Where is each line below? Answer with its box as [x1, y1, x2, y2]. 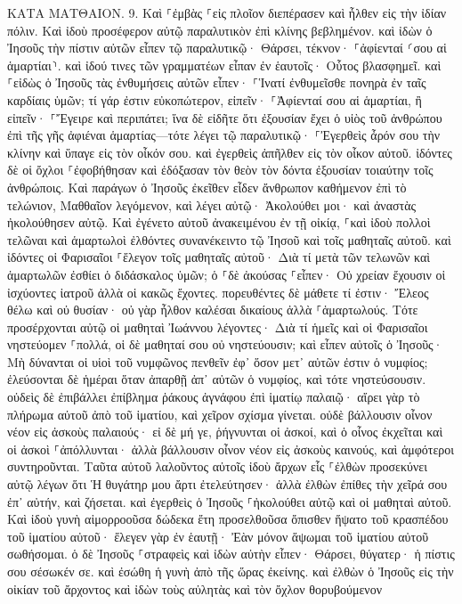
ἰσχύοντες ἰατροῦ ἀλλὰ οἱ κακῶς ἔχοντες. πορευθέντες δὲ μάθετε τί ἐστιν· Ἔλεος [7, 282, 429, 301]
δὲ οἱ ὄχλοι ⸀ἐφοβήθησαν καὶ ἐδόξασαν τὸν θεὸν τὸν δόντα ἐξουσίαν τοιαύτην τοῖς [7, 160, 434, 179]
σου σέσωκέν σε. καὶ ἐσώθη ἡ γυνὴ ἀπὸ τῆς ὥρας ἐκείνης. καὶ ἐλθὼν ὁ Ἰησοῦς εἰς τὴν [7, 562, 454, 580]
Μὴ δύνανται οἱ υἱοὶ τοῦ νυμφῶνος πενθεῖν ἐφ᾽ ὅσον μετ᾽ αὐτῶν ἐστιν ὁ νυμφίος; [7, 352, 428, 371]
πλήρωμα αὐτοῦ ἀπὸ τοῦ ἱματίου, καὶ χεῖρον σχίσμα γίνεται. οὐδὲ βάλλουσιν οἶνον [7, 404, 433, 423]
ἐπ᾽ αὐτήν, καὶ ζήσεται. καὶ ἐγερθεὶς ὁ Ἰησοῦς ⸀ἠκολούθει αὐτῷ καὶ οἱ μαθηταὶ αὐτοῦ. [7, 492, 452, 510]
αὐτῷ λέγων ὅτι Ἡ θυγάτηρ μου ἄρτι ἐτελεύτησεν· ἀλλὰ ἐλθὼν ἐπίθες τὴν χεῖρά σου [7, 475, 448, 494]
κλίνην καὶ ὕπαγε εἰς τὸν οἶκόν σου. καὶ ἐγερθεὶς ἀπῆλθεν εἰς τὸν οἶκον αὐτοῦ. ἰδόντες [7, 143, 452, 161]
